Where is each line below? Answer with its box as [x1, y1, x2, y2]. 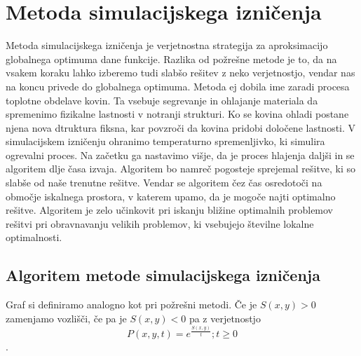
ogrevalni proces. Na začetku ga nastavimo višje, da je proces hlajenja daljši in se [6, 147, 355, 162]
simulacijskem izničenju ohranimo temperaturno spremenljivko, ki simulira [6, 134, 325, 149]
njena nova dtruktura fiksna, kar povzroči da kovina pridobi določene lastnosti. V [6, 120, 356, 135]
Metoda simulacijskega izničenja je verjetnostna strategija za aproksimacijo [6, 38, 328, 53]
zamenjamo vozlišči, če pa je [6, 310, 127, 325]
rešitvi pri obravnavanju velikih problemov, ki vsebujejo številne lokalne [6, 216, 314, 231]
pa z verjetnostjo [189, 310, 261, 325]
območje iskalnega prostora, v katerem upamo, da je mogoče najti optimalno [6, 189, 336, 203]
